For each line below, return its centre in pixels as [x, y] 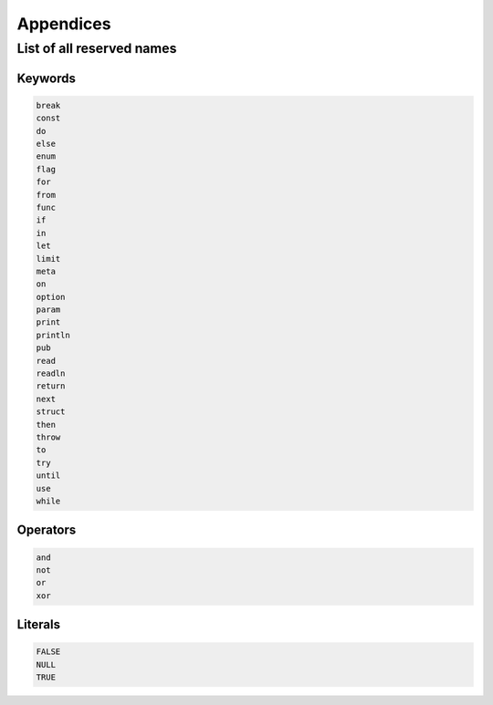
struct [51, 412]
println [53, 335]
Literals [39, 625]
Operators [47, 530]
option [51, 297]
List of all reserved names [97, 48]
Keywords [47, 78]
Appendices [64, 24]
